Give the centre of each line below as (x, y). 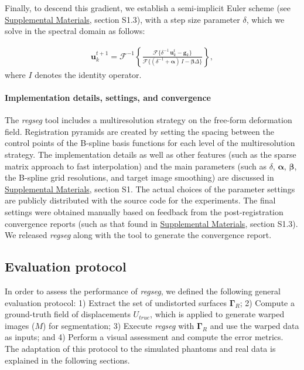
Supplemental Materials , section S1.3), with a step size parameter (122, 19)
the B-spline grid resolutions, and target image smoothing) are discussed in (139, 177)
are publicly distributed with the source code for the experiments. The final (140, 200)
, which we (265, 19)
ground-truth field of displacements (68, 314)
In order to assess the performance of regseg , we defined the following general (143, 291)
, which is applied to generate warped (217, 314)
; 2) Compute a (267, 302)
